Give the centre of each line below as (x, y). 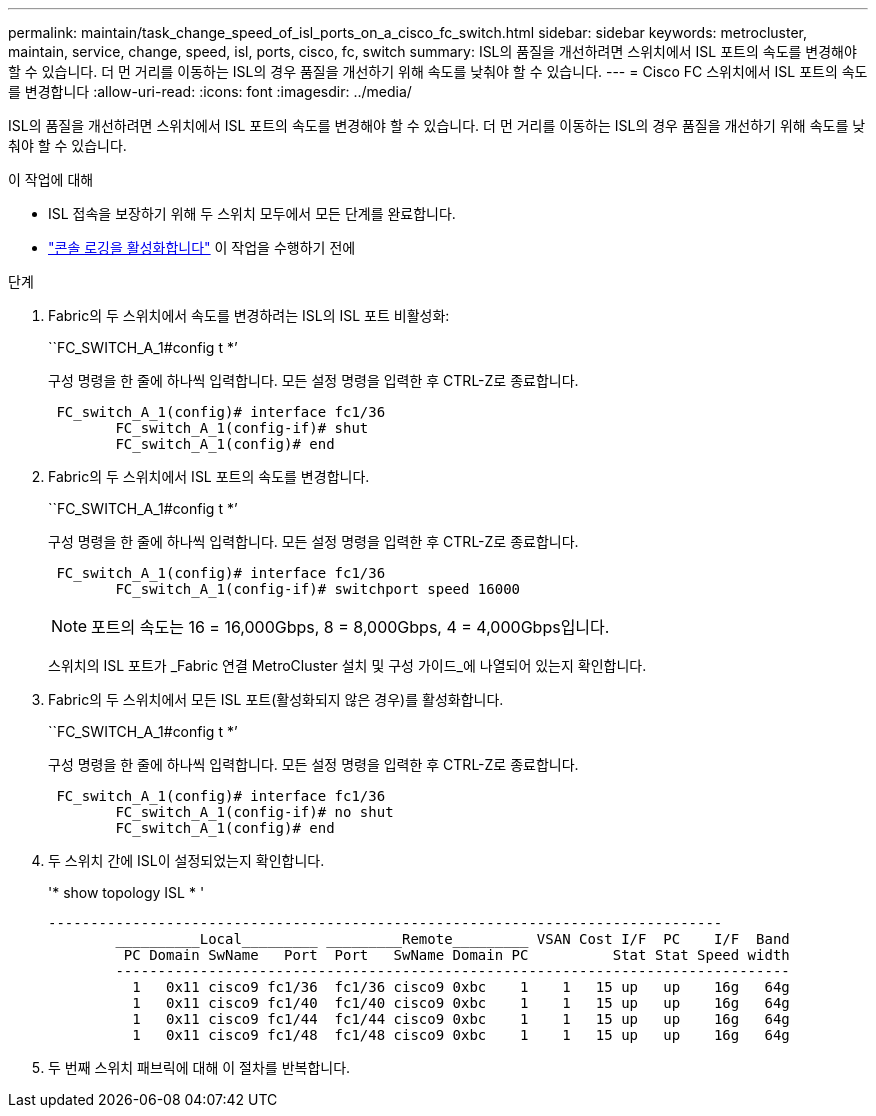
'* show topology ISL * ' (126, 892)
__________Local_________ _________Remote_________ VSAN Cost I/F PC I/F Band (452, 939)
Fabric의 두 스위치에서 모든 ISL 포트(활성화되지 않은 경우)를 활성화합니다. (276, 699)
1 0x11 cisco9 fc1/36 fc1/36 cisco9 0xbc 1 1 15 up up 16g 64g (461, 987)
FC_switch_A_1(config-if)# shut (242, 428)
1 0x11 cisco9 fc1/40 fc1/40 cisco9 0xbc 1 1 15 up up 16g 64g (461, 1003)
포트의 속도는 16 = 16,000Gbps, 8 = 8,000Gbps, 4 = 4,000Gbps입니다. (350, 627)
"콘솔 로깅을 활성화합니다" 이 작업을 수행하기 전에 (202, 247)
